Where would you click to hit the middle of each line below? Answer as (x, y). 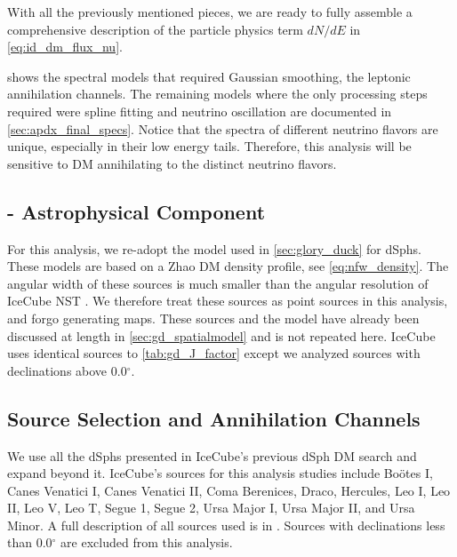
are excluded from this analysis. (147, 542)
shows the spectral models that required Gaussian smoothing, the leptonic (209, 76)
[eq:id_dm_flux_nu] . (65, 47)
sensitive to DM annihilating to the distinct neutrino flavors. (172, 163)
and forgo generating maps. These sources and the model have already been (213, 318)
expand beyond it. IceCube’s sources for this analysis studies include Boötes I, (220, 473)
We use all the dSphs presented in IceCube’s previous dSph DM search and (212, 455)
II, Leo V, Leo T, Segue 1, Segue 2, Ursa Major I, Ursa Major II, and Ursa (211, 508)
